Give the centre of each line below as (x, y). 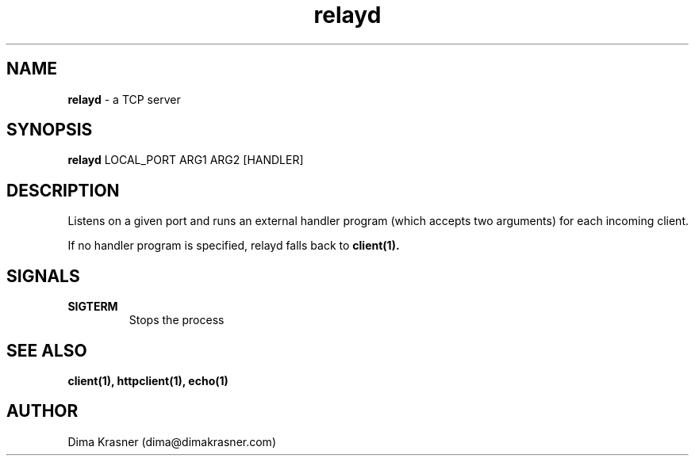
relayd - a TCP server (124, 99)
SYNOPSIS (50, 130)
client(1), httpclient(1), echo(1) (148, 380)
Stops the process (177, 320)
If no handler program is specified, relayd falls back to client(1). (234, 246)
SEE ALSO (47, 350)
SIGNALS (43, 276)
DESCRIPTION (63, 190)
